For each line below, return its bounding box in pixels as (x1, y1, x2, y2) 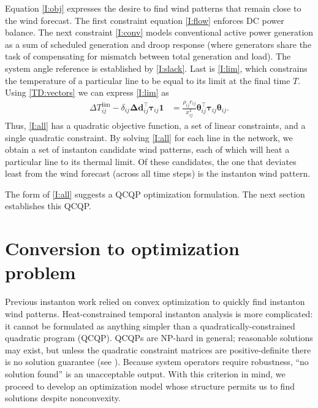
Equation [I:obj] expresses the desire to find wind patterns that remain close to (5, 2, 301, 14)
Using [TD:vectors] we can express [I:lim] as (5, 86, 169, 99)
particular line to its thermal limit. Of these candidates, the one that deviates (5, 155, 297, 167)
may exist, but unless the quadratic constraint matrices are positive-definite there (5, 343, 311, 356)
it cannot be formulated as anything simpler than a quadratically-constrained (5, 319, 295, 332)
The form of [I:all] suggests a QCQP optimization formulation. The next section (5, 187, 305, 200)
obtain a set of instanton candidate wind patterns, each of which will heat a (5, 143, 290, 156)
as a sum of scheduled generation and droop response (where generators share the (5, 37, 312, 50)
